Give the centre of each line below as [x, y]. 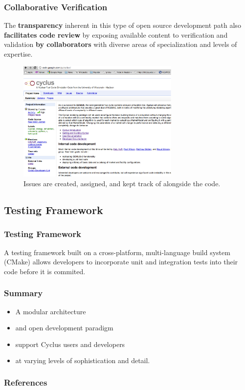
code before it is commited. [45, 271]
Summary [23, 293]
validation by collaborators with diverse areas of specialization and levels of [121, 44]
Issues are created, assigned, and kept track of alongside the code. [122, 183]
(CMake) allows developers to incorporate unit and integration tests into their [121, 262]
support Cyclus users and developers [70, 344]
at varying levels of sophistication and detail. [83, 360]
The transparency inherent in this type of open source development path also [122, 25]
